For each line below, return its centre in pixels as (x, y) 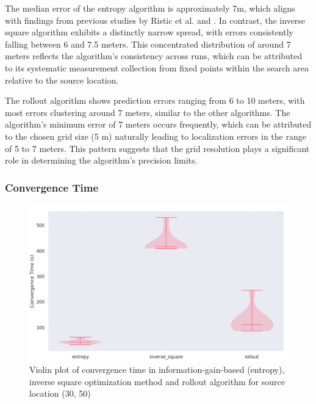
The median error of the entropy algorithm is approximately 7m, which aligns (150, 8)
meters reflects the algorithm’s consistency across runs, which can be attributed (154, 56)
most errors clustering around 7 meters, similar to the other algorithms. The (148, 112)
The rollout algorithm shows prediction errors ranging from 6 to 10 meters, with (155, 100)
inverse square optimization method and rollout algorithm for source (157, 381)
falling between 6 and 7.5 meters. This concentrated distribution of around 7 (148, 44)
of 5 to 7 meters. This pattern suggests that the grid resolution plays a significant (157, 148)
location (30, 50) (60, 393)
